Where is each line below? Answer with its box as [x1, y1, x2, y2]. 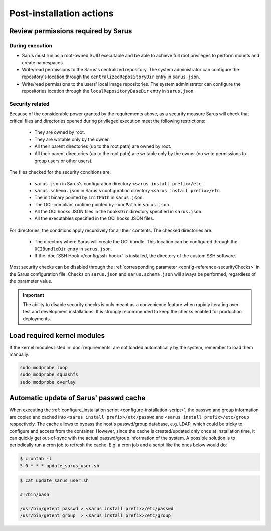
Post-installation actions [9, 8, 114, 19]
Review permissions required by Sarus [9, 27, 132, 35]
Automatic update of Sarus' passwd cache [9, 394, 146, 402]
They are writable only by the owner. [34, 136, 110, 142]
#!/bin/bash [20, 492, 50, 498]
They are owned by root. [34, 129, 85, 135]
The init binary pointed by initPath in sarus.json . [34, 194, 144, 201]
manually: [9, 351, 30, 357]
